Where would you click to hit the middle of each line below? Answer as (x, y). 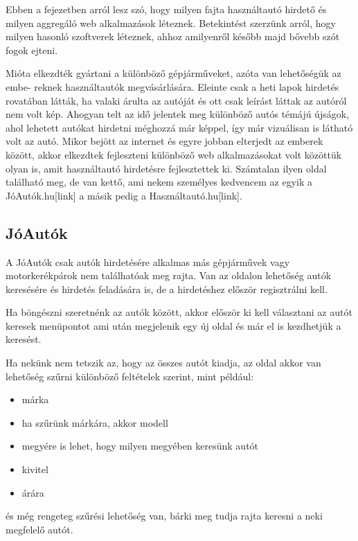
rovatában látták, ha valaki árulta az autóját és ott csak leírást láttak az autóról (176, 100)
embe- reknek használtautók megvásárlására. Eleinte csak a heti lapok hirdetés (172, 86)
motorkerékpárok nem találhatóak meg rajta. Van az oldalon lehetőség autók (169, 275)
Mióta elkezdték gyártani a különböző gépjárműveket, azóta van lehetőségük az (173, 73)
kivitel (35, 469)
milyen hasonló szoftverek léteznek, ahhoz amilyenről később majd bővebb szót (173, 36)
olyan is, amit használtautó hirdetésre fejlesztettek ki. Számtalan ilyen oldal (166, 168)
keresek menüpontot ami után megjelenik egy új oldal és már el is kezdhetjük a (173, 325)
